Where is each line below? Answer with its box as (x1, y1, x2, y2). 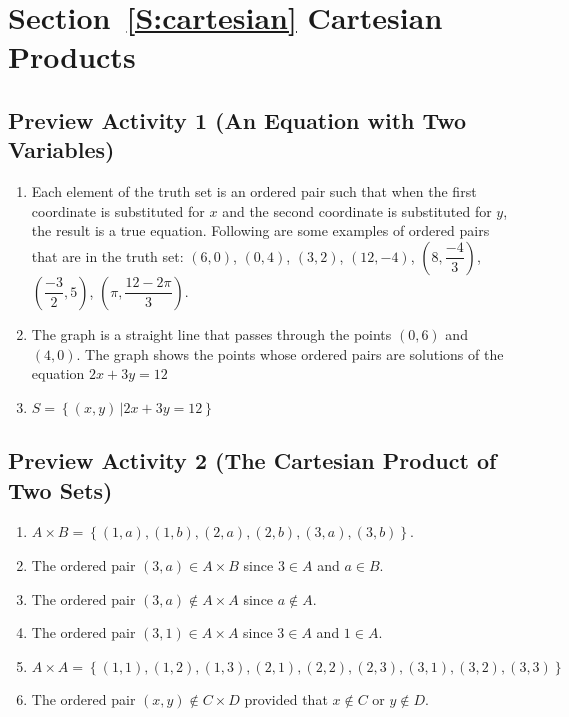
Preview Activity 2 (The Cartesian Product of (8, 445, 497, 476)
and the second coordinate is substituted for (222, 200, 492, 221)
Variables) (8, 134, 115, 165)
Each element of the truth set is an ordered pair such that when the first (31, 181, 477, 202)
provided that (244, 688, 328, 709)
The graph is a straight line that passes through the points (31, 323, 392, 344)
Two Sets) (8, 474, 113, 505)
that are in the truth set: (31, 245, 184, 266)
